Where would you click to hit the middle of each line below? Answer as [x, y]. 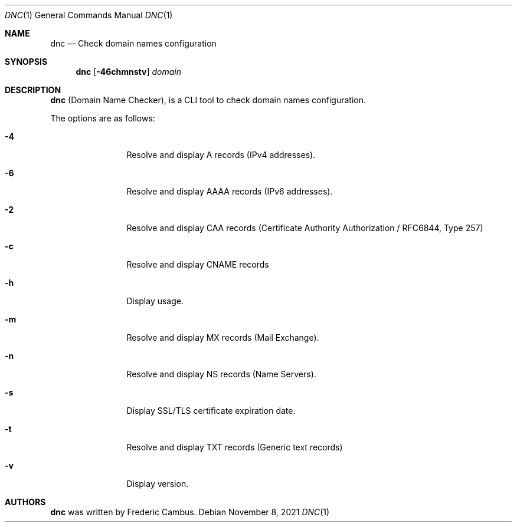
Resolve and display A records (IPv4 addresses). [221, 155]
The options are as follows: [103, 118]
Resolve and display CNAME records [198, 264]
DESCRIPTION [33, 90]
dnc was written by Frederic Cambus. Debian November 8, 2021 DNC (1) [190, 512]
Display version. [158, 484]
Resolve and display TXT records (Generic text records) [235, 447]
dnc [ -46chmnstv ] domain [129, 72]
